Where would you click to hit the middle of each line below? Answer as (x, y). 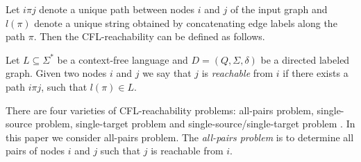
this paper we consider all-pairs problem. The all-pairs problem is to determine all (180, 137)
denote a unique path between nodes (117, 9)
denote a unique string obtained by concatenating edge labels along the (186, 22)
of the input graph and (279, 9)
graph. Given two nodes (56, 73)
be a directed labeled (305, 59)
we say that (167, 73)
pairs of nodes (35, 151)
